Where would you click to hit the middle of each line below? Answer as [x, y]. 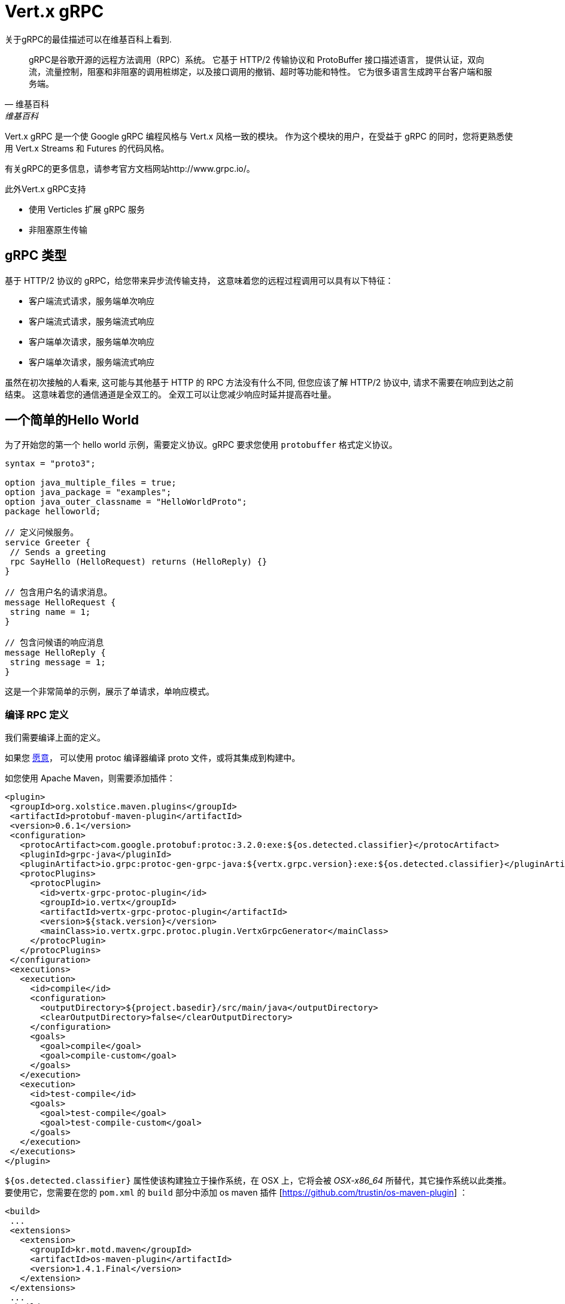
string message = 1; [58, 662]
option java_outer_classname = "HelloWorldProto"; [126, 502]
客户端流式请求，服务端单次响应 [92, 301]
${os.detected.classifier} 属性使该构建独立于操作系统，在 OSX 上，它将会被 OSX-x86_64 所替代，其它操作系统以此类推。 [258, 1181]
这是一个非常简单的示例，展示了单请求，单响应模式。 [110, 692]
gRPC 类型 [36, 256]
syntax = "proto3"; [50, 464]
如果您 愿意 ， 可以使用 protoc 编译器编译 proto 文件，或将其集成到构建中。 [153, 758]
